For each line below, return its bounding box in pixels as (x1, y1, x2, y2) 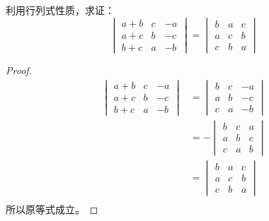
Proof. (6, 62, 32, 77)
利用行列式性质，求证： (6, 3, 115, 17)
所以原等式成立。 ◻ (6, 201, 98, 216)
